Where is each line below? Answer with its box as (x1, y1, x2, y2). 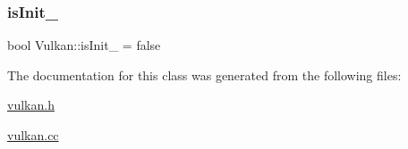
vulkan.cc (7, 126, 59, 144)
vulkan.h (7, 95, 55, 114)
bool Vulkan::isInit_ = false (7, 36, 161, 54)
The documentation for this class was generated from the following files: (7, 65, 402, 84)
